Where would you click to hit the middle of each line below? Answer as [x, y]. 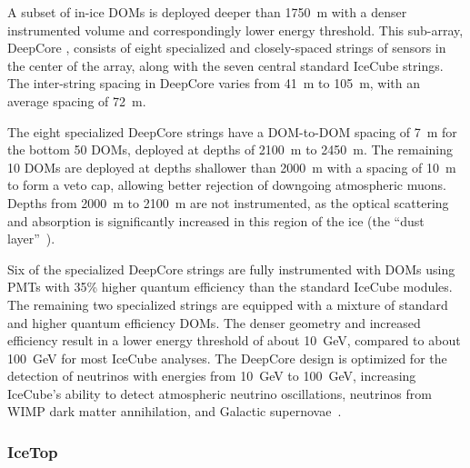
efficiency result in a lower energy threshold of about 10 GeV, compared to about [234, 340]
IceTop [33, 451]
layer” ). [31, 239]
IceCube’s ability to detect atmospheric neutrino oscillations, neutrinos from [220, 393]
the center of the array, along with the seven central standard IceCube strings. [225, 65]
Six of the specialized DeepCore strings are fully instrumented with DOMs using [231, 269]
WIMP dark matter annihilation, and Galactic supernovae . [175, 411]
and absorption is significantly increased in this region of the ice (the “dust [216, 220]
